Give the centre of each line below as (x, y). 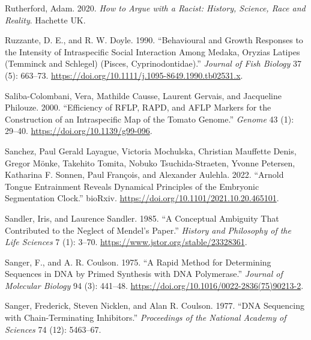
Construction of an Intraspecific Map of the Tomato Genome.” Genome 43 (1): (149, 119)
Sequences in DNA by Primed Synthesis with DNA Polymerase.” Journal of (144, 274)
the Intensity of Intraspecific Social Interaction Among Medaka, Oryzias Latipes (152, 51)
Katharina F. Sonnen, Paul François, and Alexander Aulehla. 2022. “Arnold (144, 175)
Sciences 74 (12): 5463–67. (53, 329)
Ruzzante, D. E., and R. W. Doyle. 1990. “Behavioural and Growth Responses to (154, 40)
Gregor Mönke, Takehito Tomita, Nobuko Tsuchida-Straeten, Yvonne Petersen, (150, 162)
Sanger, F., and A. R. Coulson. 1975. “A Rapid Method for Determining (138, 262)
